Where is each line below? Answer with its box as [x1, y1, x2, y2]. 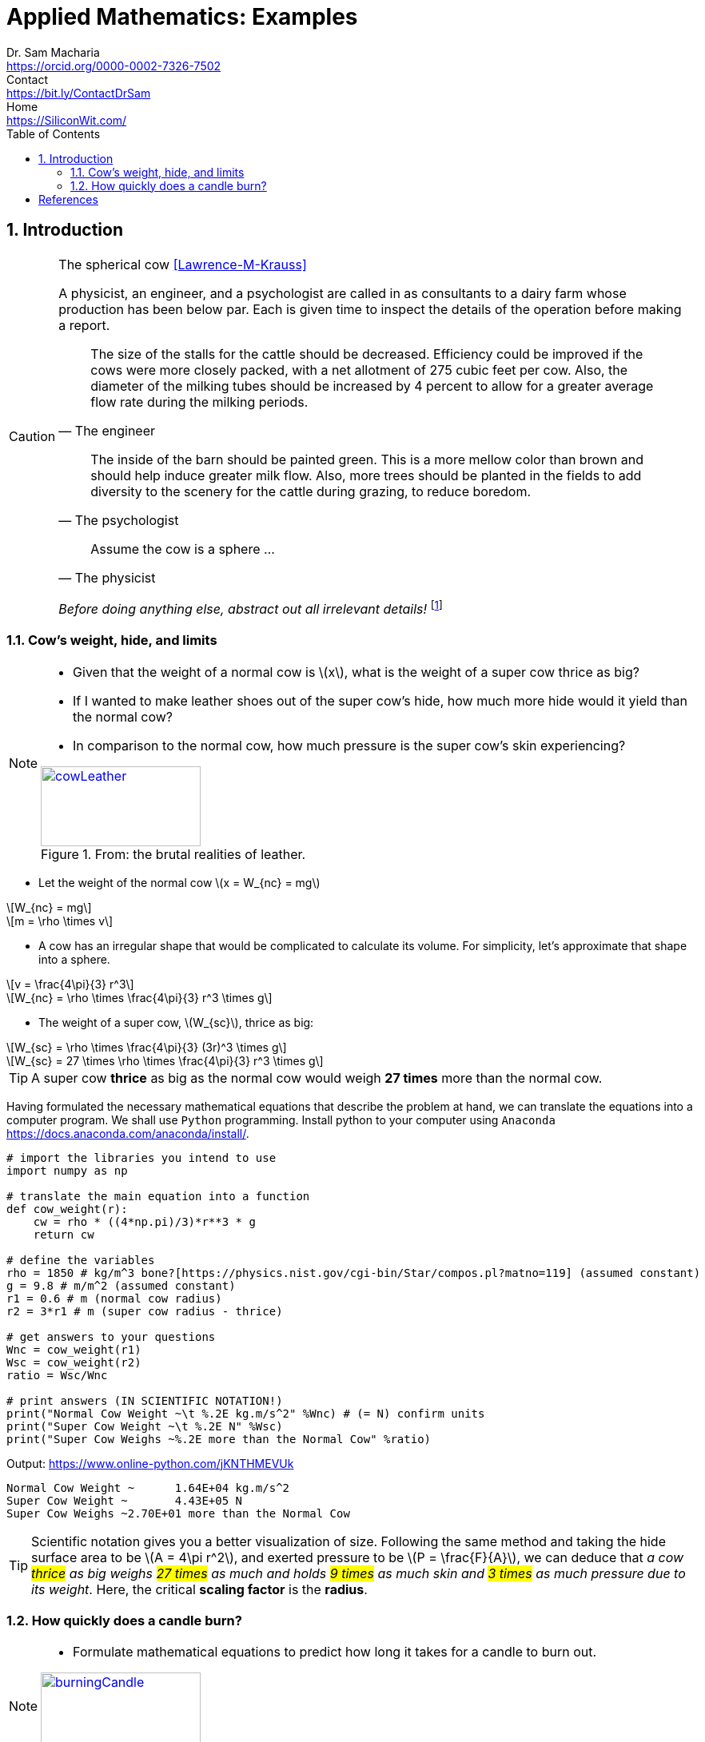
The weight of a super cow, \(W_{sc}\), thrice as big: [38, 1015, 314, 1029]
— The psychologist [58, 511, 179, 528]
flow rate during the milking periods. [90, 393, 309, 410]
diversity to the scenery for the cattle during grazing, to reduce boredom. [90, 483, 532, 499]
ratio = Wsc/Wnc [6, 1368, 108, 1382]
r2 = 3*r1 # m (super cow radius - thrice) [6, 1304, 283, 1318]
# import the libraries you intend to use [6, 1151, 277, 1164]
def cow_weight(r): [6, 1202, 128, 1215]
